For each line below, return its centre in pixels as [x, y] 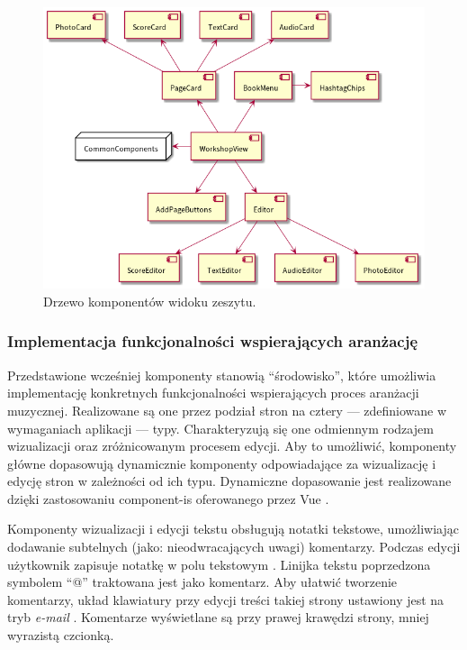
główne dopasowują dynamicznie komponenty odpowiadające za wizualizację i [222, 463]
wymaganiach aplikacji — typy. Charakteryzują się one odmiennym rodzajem [220, 428]
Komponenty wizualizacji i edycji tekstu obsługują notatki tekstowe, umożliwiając [233, 529]
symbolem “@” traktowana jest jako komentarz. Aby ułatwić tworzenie [202, 582]
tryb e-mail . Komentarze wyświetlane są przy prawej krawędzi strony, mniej [218, 617]
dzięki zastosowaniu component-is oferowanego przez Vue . [168, 498]
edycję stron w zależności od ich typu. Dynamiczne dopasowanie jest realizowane [229, 481]
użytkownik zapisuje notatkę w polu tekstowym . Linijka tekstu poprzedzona [219, 564]
